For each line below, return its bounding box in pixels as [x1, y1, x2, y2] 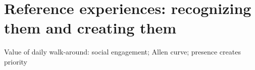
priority [4, 56, 27, 66]
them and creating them [4, 17, 177, 38]
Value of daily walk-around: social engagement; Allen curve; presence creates [4, 46, 241, 57]
